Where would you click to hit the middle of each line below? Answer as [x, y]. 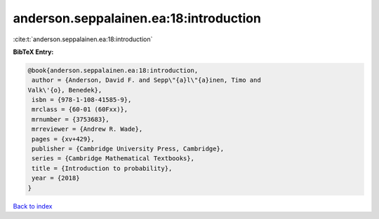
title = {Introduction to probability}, [102, 168]
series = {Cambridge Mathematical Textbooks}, [113, 158]
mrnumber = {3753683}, [71, 119]
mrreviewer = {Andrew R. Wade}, [87, 129]
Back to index [33, 206]
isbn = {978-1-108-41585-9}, [82, 100]
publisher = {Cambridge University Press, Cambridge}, [128, 149]
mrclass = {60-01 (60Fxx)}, [80, 109]
